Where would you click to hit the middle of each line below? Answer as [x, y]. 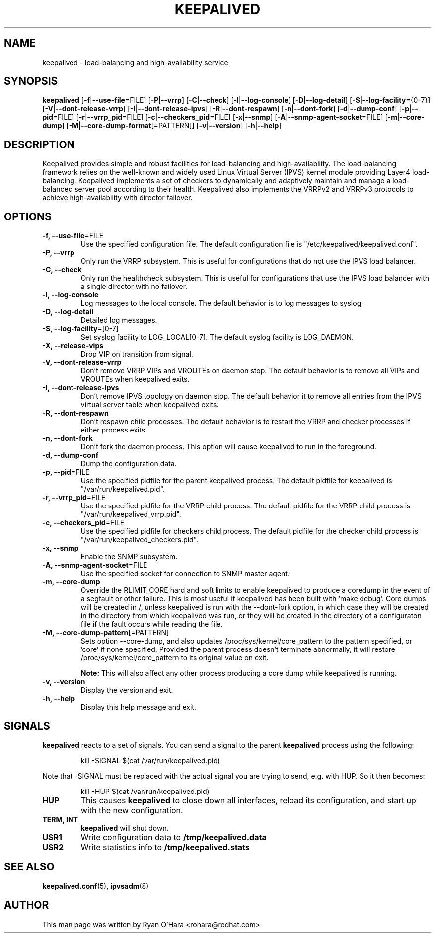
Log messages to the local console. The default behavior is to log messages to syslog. [222, 303]
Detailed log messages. [119, 320]
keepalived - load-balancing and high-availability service [135, 62]
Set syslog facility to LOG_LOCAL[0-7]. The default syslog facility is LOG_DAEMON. [217, 337]
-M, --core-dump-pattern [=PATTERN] [106, 633]
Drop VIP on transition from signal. [137, 354]
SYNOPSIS [31, 81]
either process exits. [114, 430]
